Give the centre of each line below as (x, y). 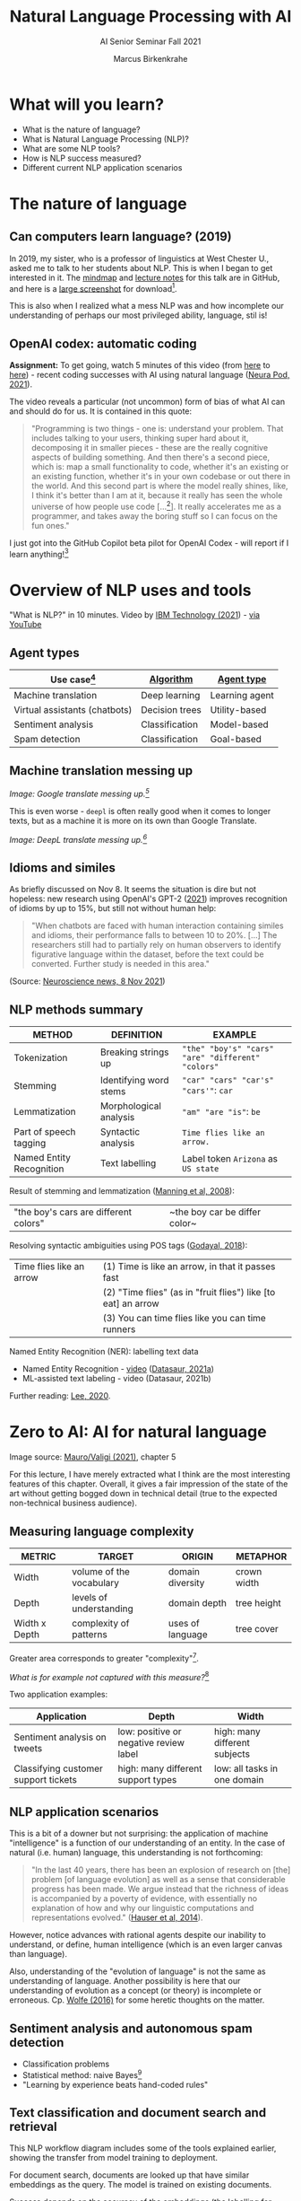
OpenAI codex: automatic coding (103, 343)
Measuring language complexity (102, 1531)
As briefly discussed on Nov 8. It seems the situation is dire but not (133, 890)
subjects (232, 1754)
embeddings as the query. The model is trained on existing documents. (141, 2185)
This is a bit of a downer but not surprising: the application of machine (139, 1834)
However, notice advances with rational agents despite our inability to (138, 1935)
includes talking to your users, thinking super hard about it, (140, 438)
